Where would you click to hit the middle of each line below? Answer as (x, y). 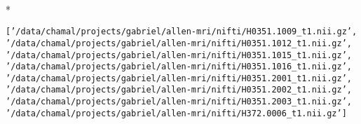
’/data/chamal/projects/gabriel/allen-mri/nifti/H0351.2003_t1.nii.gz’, (179, 102)
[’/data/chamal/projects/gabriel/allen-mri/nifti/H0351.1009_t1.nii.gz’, (182, 32)
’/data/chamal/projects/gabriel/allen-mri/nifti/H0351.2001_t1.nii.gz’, (179, 78)
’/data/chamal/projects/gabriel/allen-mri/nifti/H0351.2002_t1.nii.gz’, (179, 90)
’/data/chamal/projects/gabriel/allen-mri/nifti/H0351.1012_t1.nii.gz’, (179, 43)
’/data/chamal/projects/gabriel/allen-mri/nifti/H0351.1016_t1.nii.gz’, (179, 67)
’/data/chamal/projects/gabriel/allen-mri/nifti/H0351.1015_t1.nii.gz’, (179, 55)
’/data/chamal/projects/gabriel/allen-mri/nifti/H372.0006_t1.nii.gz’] (176, 113)
